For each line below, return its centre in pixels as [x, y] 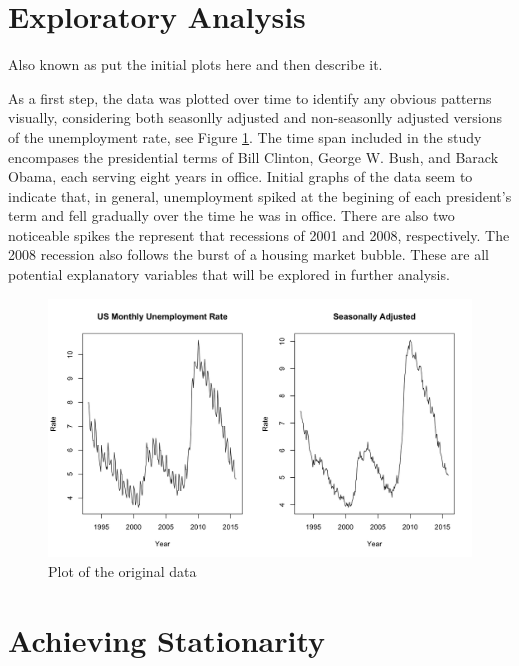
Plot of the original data [122, 571]
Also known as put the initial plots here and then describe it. [195, 64]
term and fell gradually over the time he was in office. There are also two [231, 215]
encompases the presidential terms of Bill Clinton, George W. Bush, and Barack [253, 156]
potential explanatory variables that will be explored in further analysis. [229, 274]
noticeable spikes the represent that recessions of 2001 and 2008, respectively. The [259, 234]
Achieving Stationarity [167, 639]
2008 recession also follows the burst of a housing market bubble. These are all [248, 254]
